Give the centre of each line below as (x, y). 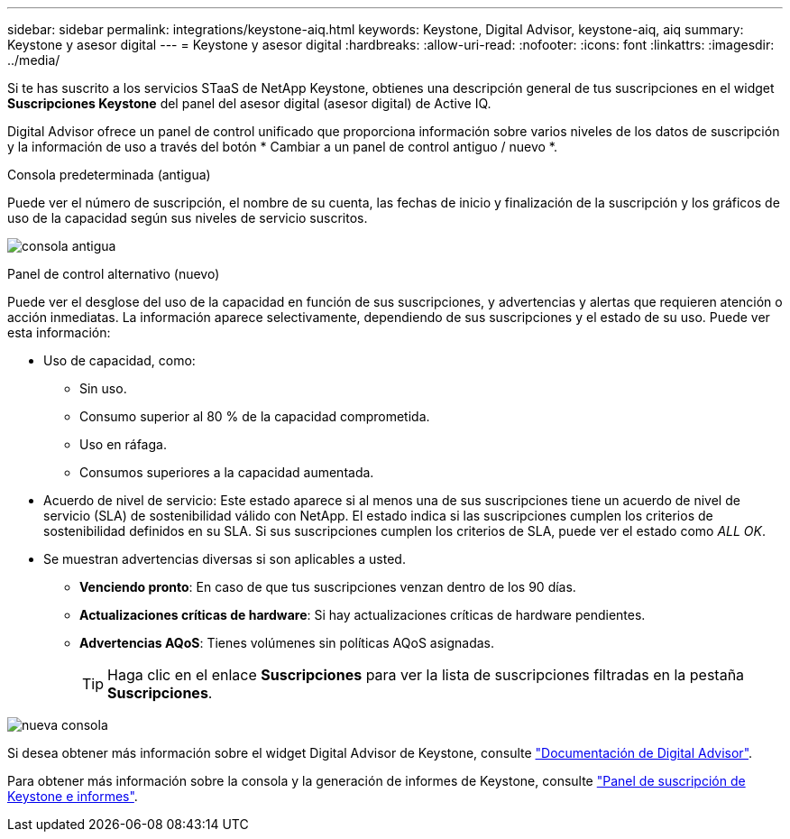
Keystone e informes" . (73, 796)
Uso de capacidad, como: (119, 360)
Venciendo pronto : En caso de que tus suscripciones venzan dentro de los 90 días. (328, 587)
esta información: (59, 332)
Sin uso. (103, 388)
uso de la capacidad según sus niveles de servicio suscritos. (188, 218)
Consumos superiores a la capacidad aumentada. (227, 472)
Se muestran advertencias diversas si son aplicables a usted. (225, 559)
